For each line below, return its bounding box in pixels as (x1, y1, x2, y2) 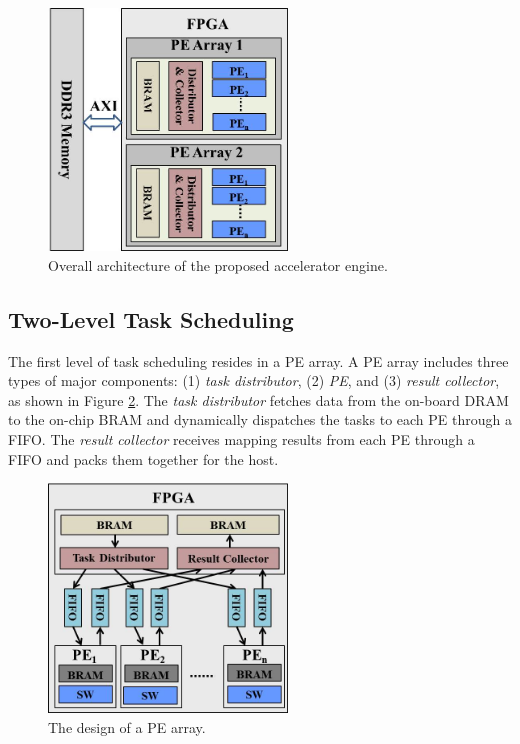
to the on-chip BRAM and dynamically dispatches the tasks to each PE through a (8, 409, 512, 430)
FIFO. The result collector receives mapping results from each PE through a (8, 428, 475, 449)
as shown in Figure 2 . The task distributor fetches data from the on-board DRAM (8, 389, 509, 410)
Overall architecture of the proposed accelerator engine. (48, 254, 388, 275)
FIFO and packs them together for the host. (8, 448, 279, 469)
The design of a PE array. (48, 717, 206, 738)
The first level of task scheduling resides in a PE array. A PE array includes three (8, 350, 509, 371)
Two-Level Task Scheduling (8, 303, 294, 334)
